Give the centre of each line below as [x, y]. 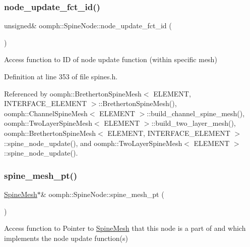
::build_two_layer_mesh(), [194, 123]
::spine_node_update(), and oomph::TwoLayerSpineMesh [93, 143]
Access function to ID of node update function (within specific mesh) [111, 59]
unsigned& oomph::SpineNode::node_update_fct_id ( [88, 26]
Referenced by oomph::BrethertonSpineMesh [73, 93]
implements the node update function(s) [66, 238]
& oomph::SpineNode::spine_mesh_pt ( [102, 194]
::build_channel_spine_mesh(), [196, 113]
